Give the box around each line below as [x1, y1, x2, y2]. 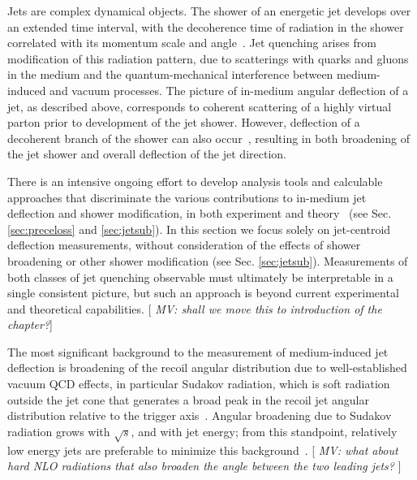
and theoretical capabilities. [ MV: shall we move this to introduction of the [7, 300, 382, 317]
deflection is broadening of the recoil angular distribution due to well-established [7, 359, 407, 376]
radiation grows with [7, 422, 110, 439]
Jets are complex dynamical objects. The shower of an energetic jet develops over [7, 2, 411, 19]
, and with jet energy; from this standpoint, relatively [131, 422, 398, 439]
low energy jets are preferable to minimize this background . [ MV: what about [7, 441, 398, 458]
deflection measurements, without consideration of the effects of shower [7, 236, 361, 253]
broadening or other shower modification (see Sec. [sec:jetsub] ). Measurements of [7, 252, 408, 269]
